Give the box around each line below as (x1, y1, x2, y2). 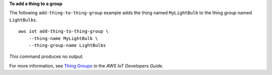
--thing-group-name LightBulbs (28, 42, 106, 48)
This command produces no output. (9, 53, 84, 59)
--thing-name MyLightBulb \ (28, 35, 98, 41)
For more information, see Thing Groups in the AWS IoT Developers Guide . (9, 62, 164, 68)
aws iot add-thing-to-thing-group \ (18, 28, 109, 34)
